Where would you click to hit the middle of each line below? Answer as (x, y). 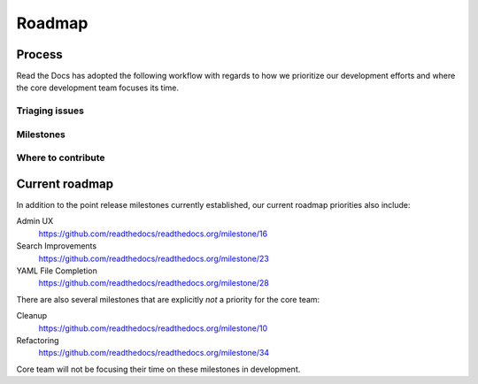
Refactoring (38, 340)
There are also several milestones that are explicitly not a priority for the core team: (168, 299)
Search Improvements (57, 246)
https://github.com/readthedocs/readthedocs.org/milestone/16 (153, 234)
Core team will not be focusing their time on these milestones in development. (158, 369)
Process (39, 54)
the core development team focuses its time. (97, 88)
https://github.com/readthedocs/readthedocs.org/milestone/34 (154, 353)
